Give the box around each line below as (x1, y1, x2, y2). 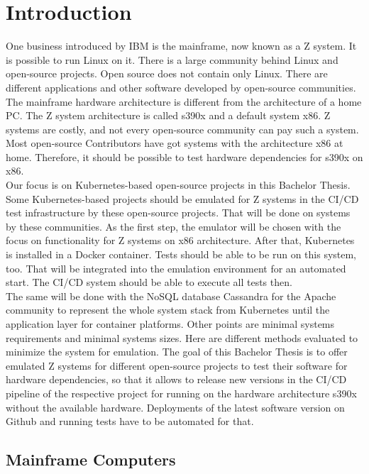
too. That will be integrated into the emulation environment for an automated (6, 260, 346, 275)
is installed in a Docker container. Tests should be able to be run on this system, (6, 247, 357, 262)
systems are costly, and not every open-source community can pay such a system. (6, 121, 359, 136)
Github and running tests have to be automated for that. (6, 414, 254, 429)
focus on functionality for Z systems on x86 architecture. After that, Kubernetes (6, 233, 355, 248)
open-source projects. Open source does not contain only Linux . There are (6, 66, 328, 81)
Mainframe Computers (6, 448, 176, 470)
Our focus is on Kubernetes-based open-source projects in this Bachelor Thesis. (6, 177, 351, 192)
